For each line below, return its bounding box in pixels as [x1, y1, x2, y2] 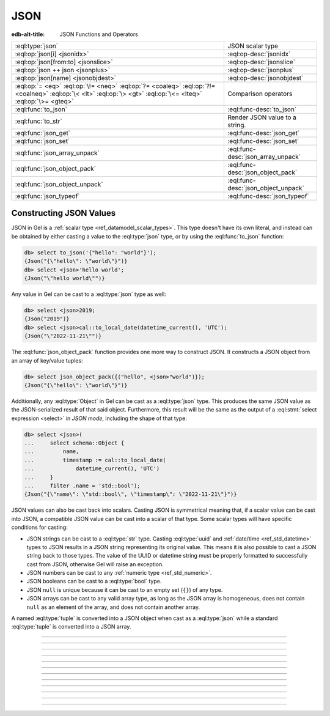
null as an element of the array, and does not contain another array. [26, 603, 200, 611]
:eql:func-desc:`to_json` [227, 105, 297, 113]
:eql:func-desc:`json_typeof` [227, 191, 309, 200]
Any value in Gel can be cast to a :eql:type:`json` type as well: [11, 290, 166, 298]
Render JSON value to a [227, 113, 296, 122]
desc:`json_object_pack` [227, 168, 298, 177]
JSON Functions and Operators [59, 31, 139, 38]
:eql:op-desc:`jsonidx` [227, 50, 291, 58]
